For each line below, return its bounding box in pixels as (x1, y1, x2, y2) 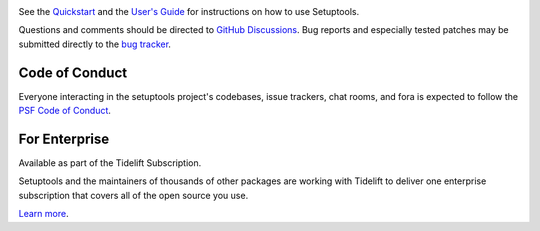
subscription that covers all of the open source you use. (18, 189, 249, 201)
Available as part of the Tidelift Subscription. (18, 156, 202, 169)
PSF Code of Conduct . (18, 105, 112, 117)
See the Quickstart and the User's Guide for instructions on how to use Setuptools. (18, 6, 360, 17)
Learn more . (18, 208, 69, 220)
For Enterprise (18, 130, 110, 147)
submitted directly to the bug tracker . (18, 38, 172, 50)
